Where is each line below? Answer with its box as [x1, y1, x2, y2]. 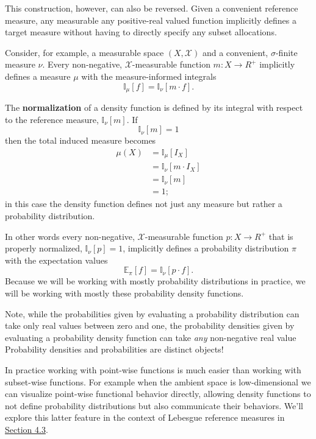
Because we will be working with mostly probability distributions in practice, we [5, 275, 306, 287]
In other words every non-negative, [5, 230, 135, 242]
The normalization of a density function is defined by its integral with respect [5, 101, 303, 114]
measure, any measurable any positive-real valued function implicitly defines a [5, 13, 296, 26]
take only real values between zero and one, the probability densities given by [5, 319, 295, 332]
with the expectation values [5, 253, 108, 266]
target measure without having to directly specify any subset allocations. [5, 26, 277, 38]
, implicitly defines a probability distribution [123, 242, 289, 255]
